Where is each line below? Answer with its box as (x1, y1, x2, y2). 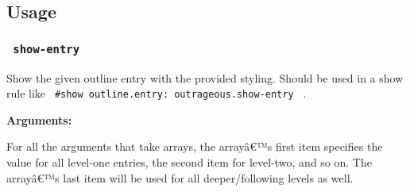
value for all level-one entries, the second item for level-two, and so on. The (6, 154, 372, 170)
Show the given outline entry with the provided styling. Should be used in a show (6, 69, 404, 86)
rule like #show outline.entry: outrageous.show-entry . (6, 85, 307, 102)
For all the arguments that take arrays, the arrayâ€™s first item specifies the (6, 138, 383, 155)
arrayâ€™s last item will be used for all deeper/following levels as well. (6, 169, 354, 186)
